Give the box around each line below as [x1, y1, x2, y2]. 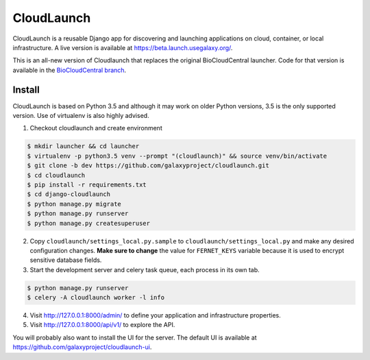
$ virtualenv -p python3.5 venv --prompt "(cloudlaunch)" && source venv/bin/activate [27, 152, 328, 160]
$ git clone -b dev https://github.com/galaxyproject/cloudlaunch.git [27, 162, 270, 169]
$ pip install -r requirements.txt [27, 180, 147, 189]
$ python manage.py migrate [27, 200, 121, 208]
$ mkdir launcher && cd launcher [27, 143, 140, 150]
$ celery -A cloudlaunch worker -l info [27, 293, 164, 302]
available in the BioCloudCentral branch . [12, 66, 127, 74]
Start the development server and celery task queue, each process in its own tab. [29, 265, 260, 274]
